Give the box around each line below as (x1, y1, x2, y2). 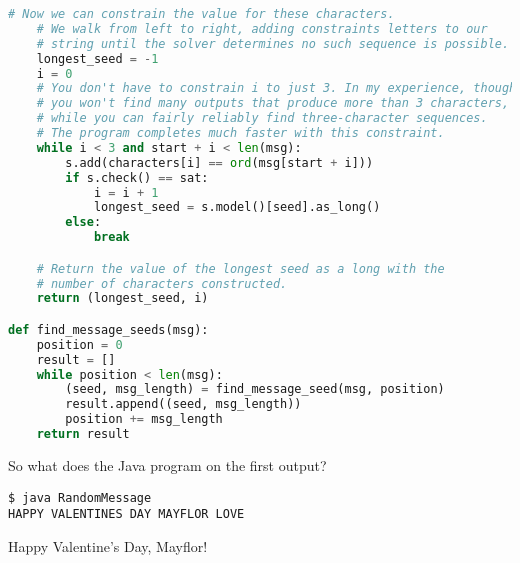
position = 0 (36, 337, 123, 352)
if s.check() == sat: (65, 170, 209, 185)
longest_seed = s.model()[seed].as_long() (93, 200, 381, 215)
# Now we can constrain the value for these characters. (8, 7, 395, 21)
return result (36, 427, 130, 442)
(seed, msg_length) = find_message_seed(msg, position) (65, 382, 445, 397)
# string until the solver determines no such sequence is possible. (36, 36, 510, 51)
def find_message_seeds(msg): (8, 322, 209, 337)
